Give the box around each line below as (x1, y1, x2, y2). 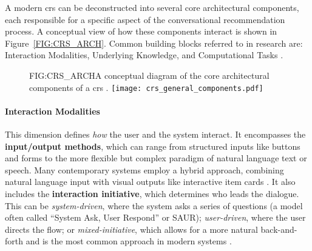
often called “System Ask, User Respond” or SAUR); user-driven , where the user (5, 211, 306, 224)
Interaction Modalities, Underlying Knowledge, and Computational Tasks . (5, 49, 283, 61)
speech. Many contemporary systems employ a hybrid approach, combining (5, 163, 284, 176)
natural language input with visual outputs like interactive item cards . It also (5, 175, 296, 188)
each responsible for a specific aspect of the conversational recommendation (5, 13, 285, 25)
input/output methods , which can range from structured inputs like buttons (5, 139, 300, 152)
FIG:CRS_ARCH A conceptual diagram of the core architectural (29, 69, 270, 81)
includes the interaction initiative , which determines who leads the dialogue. (5, 187, 299, 199)
